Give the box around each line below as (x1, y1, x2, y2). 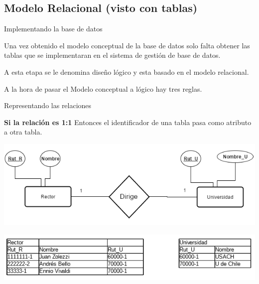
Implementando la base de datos (4, 23, 103, 34)
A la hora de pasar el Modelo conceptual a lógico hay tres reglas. (4, 83, 202, 94)
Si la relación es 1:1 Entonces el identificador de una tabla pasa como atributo (4, 117, 252, 127)
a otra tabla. (4, 127, 42, 137)
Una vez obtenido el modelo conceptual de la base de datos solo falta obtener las (4, 40, 250, 50)
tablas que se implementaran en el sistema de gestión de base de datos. (4, 50, 221, 60)
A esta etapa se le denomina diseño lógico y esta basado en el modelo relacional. (4, 66, 249, 77)
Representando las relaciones (4, 100, 92, 111)
